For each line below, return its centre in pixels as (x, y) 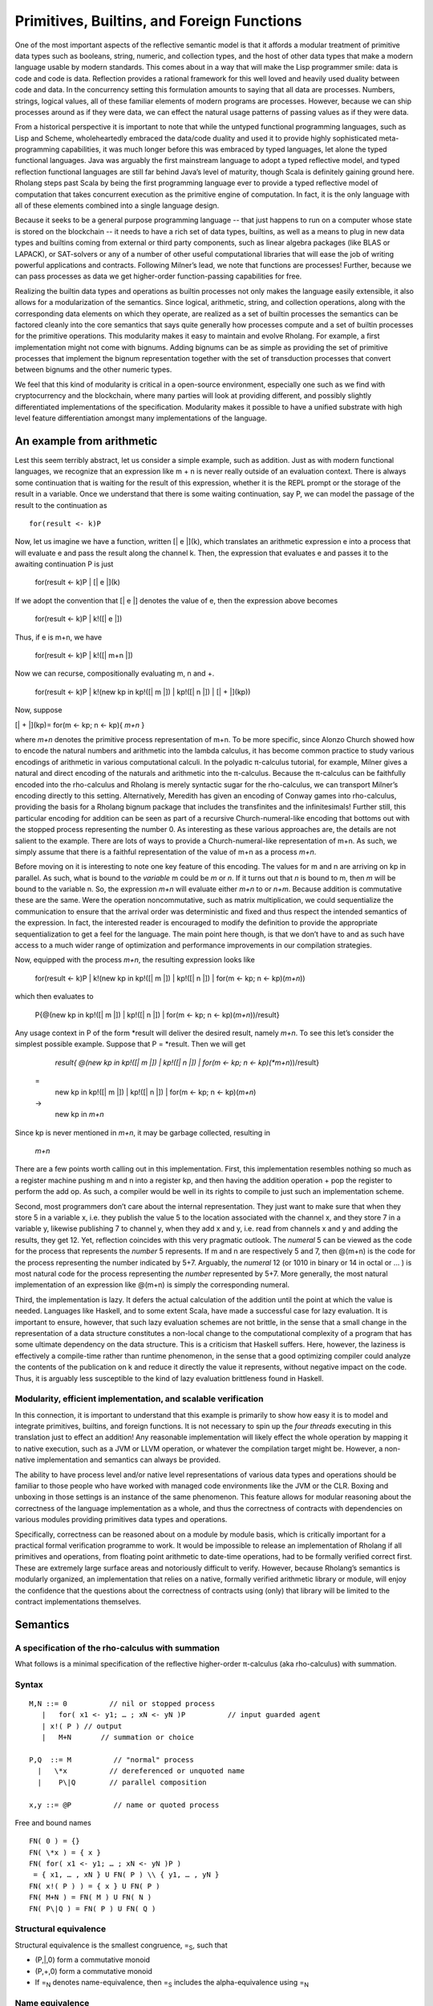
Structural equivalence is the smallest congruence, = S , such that (121, 1946)
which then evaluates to (54, 997)
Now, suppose (38, 710)
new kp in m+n (79, 1115)
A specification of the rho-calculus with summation (117, 1647)
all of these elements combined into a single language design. (117, 205)
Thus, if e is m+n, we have (59, 637)
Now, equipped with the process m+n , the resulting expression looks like (135, 960)
